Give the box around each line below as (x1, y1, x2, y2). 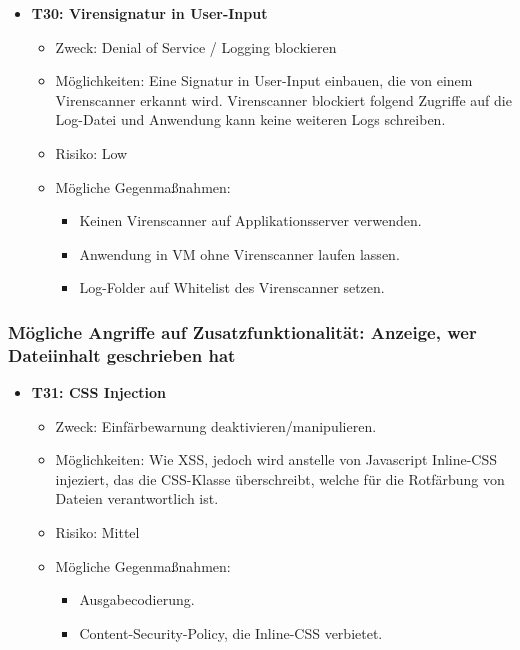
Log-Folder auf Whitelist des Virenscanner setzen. (79, 277, 385, 298)
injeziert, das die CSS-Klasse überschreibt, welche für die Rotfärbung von (55, 468, 505, 489)
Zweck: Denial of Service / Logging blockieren (55, 36, 337, 57)
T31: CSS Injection (31, 382, 167, 403)
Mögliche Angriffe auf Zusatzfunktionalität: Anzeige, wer (8, 319, 477, 344)
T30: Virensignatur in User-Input (31, 3, 268, 23)
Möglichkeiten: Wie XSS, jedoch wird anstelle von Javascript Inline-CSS (55, 449, 498, 470)
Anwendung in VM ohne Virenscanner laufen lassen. (79, 243, 400, 264)
